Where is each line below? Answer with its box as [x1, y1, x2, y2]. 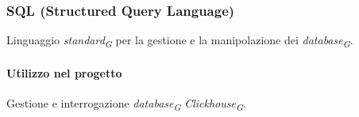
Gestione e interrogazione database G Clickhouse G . [6, 95, 246, 113]
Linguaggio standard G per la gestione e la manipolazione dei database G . [6, 32, 353, 51]
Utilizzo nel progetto [6, 64, 122, 81]
